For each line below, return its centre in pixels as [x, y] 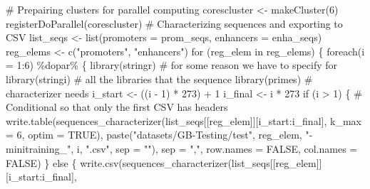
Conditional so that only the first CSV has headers [117, 107]
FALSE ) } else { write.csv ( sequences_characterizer [117, 162]
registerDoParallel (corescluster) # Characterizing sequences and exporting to [174, 23]
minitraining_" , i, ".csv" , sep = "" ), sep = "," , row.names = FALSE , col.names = [182, 148]
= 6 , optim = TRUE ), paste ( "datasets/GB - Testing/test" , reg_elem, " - [159, 135]
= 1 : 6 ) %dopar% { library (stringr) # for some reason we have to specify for [172, 65]
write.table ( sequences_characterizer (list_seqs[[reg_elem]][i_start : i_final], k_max [184, 120]
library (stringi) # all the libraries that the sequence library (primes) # [159, 79]
